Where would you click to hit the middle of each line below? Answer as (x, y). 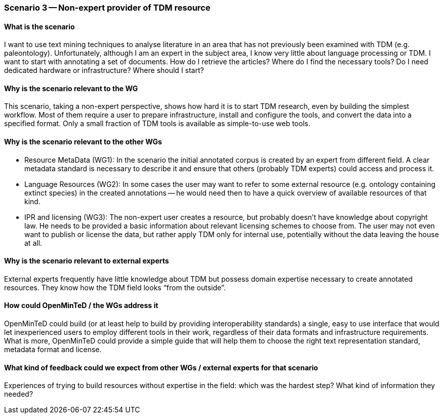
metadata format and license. (53, 350)
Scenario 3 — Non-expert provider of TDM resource (107, 8)
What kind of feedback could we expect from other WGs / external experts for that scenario (161, 367)
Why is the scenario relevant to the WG (71, 88)
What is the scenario (39, 26)
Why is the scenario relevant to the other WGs (83, 142)
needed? (19, 394)
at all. (33, 243)
